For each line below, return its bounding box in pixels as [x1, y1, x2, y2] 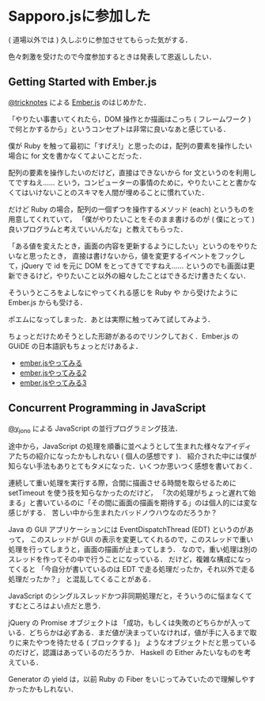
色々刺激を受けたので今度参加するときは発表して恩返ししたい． [8, 52, 216, 61]
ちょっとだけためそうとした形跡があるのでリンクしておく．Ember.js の [8, 331, 239, 341]
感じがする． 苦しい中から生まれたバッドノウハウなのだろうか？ [8, 508, 218, 518]
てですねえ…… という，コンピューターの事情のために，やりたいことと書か [8, 178, 251, 187]
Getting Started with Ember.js [8, 75, 157, 89]
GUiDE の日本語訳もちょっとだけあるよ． [8, 341, 142, 350]
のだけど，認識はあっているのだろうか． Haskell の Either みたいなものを [8, 648, 244, 657]
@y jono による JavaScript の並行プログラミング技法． [8, 423, 182, 435]
